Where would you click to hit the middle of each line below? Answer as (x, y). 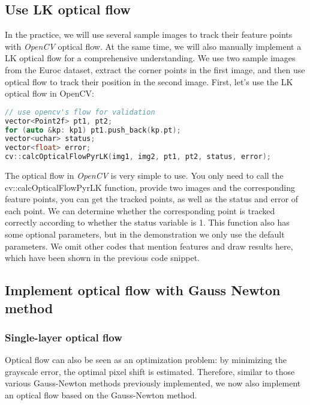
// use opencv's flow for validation (80, 112)
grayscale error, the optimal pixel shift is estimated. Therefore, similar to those (150, 371)
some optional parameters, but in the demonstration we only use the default (145, 234)
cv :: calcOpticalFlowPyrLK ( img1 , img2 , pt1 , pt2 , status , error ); (138, 157)
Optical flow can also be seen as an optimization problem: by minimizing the (146, 360)
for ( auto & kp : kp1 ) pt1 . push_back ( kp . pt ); (93, 130)
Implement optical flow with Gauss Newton (143, 290)
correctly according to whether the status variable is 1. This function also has (147, 222)
